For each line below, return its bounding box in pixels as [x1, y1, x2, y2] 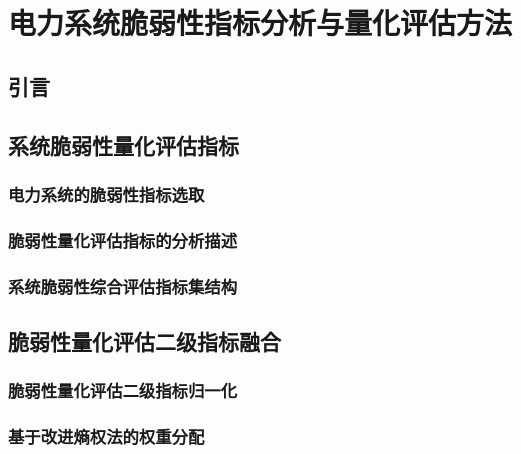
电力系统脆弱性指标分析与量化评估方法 [8, 2, 513, 43]
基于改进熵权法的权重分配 [8, 424, 205, 449]
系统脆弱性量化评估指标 [8, 129, 239, 160]
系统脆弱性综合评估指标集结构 [8, 273, 238, 298]
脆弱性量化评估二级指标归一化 [8, 378, 238, 403]
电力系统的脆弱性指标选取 [8, 181, 205, 206]
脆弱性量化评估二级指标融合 [8, 325, 281, 356]
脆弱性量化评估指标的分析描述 [8, 227, 238, 252]
